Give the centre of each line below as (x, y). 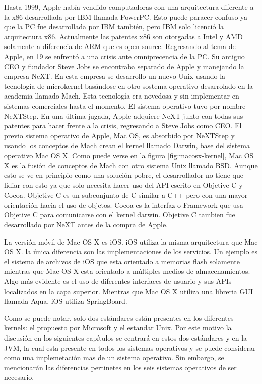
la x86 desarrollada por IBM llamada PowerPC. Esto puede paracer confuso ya (126, 16)
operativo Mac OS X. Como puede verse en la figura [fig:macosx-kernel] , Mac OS (129, 155)
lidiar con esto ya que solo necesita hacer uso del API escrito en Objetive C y (123, 185)
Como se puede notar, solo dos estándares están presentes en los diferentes (119, 318)
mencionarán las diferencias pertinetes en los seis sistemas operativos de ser (120, 367)
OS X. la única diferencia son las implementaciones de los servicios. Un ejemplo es (131, 251)
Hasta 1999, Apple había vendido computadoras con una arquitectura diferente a (129, 7)
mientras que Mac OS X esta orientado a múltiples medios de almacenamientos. (127, 271)
